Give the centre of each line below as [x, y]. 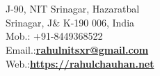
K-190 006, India [99, 22]
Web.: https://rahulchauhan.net [80, 63]
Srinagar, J [29, 22]
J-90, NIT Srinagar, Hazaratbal [73, 9]
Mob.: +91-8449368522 [54, 36]
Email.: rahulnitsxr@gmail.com [77, 49]
